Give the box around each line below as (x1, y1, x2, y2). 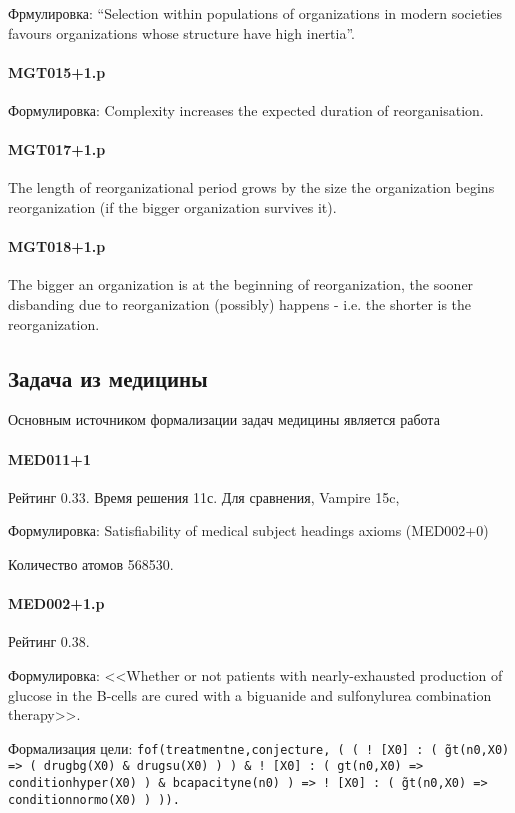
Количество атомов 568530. (8, 553, 174, 574)
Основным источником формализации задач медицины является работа (8, 409, 440, 430)
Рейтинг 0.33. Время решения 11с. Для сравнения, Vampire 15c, (8, 486, 400, 507)
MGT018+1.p (8, 236, 106, 257)
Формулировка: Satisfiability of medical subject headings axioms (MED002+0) (8, 520, 489, 541)
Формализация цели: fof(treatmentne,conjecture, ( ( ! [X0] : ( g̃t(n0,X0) (8, 737, 510, 758)
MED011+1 (8, 448, 91, 469)
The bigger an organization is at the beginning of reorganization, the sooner (8, 274, 474, 295)
